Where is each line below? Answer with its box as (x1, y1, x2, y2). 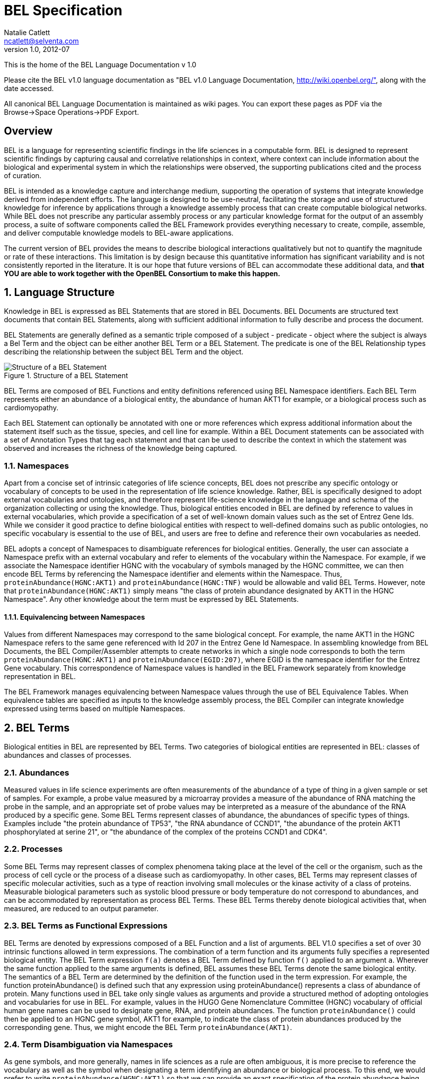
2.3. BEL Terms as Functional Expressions (4, 921, 168, 931)
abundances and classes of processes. (4, 751, 132, 760)
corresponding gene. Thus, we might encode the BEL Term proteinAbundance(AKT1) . (4, 1023, 292, 1031)
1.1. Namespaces (4, 460, 69, 471)
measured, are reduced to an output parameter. (4, 904, 159, 913)
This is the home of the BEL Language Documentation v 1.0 (4, 60, 196, 69)
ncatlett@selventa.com (4, 36, 79, 45)
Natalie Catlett (4, 28, 50, 37)
